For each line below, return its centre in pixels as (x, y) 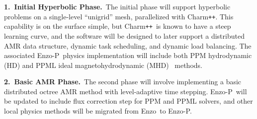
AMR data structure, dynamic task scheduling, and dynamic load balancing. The (128, 45)
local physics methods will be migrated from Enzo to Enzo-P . (98, 111)
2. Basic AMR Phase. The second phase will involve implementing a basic (123, 82)
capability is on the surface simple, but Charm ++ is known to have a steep (118, 26)
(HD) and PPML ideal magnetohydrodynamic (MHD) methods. (103, 65)
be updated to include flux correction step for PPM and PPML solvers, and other (128, 101)
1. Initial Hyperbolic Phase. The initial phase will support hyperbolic (117, 6)
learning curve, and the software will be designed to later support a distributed (124, 35)
